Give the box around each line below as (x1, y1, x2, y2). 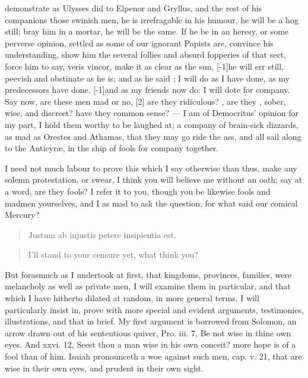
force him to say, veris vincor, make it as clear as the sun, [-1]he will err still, (5, 60, 284, 72)
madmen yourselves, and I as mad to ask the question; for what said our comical (5, 196, 298, 209)
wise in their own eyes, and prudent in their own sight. (5, 361, 204, 374)
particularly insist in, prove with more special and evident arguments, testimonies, (5, 303, 304, 315)
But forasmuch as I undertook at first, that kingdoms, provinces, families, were (5, 268, 292, 280)
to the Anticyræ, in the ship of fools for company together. (5, 142, 219, 154)
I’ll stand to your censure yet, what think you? (28, 248, 198, 261)
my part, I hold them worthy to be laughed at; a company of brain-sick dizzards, (5, 118, 299, 130)
